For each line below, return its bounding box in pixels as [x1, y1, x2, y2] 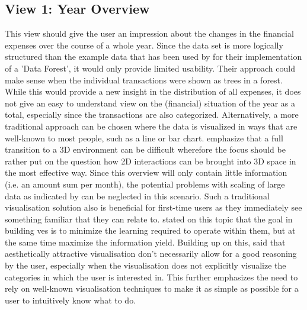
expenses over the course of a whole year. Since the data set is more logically [5, 38, 283, 51]
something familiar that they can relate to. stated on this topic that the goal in [5, 212, 293, 225]
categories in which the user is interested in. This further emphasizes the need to [5, 270, 298, 283]
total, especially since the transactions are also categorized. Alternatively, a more [5, 108, 299, 121]
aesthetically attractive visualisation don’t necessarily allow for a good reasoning [5, 247, 297, 260]
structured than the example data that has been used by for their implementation [5, 50, 302, 63]
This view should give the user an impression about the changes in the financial [5, 27, 294, 40]
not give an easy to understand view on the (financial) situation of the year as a [5, 96, 295, 109]
